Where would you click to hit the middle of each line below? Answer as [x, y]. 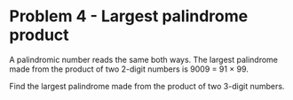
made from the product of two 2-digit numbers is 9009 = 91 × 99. [129, 69]
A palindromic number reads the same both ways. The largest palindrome [143, 59]
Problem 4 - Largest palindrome [129, 16]
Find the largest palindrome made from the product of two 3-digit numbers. [147, 86]
